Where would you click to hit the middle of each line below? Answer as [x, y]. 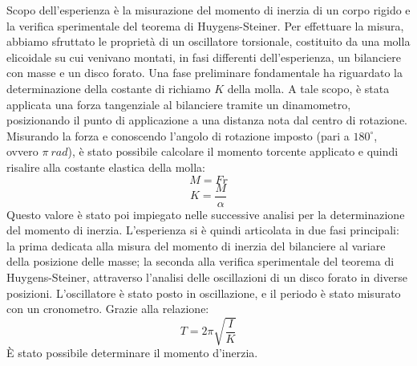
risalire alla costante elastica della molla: [106, 167]
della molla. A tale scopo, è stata [308, 88]
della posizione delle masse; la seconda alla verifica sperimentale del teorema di [200, 261]
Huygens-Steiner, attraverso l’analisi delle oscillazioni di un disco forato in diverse [207, 277]
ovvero [22, 151]
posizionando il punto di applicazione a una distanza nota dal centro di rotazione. [207, 120]
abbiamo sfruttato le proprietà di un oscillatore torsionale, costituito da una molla [208, 41]
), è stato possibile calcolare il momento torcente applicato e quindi [233, 151]
